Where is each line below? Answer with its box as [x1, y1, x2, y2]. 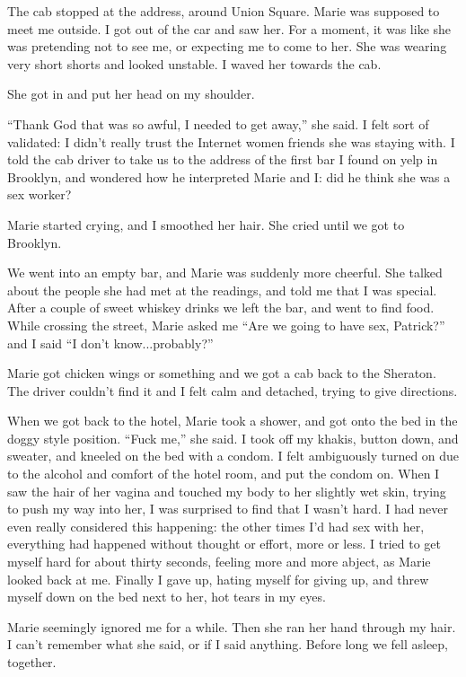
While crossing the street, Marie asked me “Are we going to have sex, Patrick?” [7, 315, 445, 334]
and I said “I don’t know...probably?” [7, 333, 214, 352]
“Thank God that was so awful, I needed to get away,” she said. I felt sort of [7, 114, 429, 133]
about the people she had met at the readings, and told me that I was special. [7, 280, 437, 299]
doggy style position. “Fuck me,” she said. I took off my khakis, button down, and [7, 428, 459, 447]
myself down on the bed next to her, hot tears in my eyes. [7, 587, 326, 606]
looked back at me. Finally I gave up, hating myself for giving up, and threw [7, 569, 429, 588]
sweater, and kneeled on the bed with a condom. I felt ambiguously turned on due [7, 446, 460, 465]
